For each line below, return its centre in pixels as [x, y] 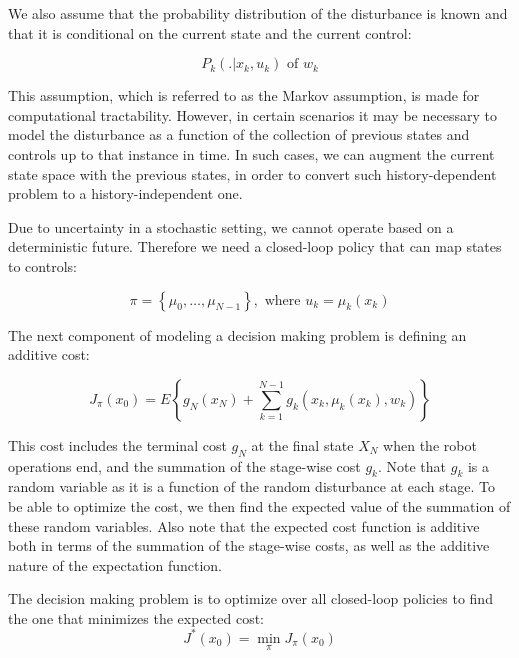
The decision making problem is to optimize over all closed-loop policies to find [250, 598]
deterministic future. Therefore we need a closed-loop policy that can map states [255, 246]
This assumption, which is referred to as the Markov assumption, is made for [244, 95]
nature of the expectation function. [115, 564]
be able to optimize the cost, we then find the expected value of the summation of [259, 505]
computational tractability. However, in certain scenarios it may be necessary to [252, 114]
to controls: [42, 265]
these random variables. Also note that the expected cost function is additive [244, 525]
